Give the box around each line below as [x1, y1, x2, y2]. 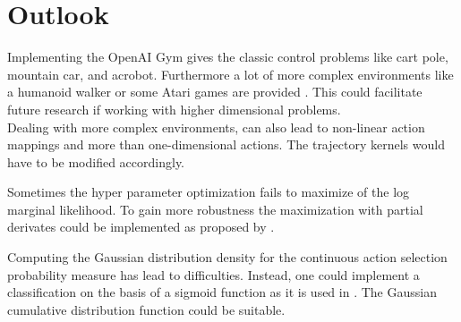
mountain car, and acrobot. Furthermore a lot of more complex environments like [7, 64, 454, 83]
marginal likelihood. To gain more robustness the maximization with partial [7, 199, 423, 218]
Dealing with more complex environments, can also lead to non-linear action [7, 117, 425, 136]
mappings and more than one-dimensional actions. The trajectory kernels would [7, 135, 445, 154]
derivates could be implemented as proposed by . [7, 217, 275, 236]
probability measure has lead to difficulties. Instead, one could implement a [7, 265, 420, 284]
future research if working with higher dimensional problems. [7, 99, 341, 118]
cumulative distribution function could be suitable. [7, 300, 286, 318]
